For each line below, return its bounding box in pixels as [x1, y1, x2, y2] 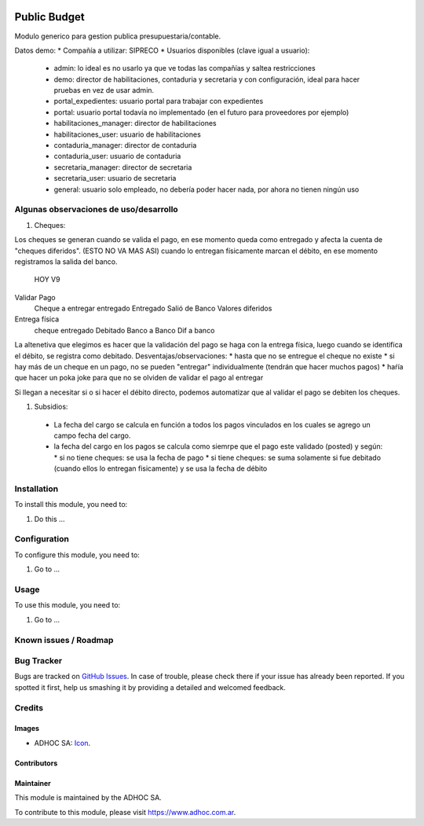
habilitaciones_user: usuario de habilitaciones [53, 130, 202, 139]
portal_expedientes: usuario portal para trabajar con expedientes [53, 97, 264, 106]
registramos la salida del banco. [14, 256, 118, 266]
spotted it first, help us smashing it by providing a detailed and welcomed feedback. [14, 682, 286, 692]
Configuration [14, 534, 70, 545]
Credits [14, 702, 43, 713]
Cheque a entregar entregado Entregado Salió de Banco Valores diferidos [34, 303, 272, 314]
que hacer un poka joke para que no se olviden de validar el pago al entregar [14, 373, 264, 383]
